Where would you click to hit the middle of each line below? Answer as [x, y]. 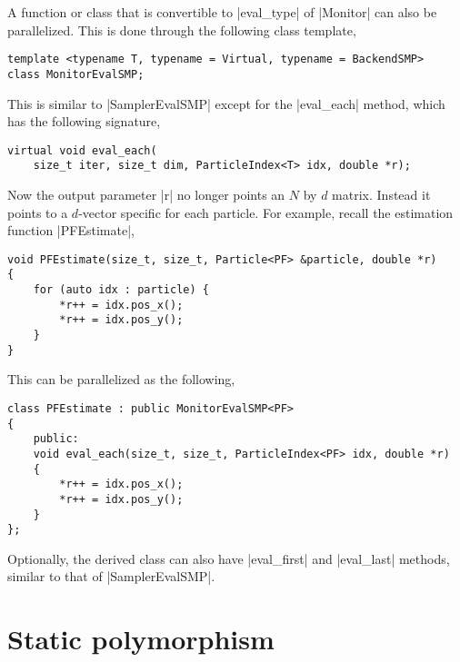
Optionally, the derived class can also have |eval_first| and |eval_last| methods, [229, 558]
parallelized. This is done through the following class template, [182, 30]
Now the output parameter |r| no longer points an [146, 194]
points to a [38, 212]
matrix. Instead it [381, 194]
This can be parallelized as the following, [121, 379]
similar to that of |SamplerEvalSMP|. [111, 576]
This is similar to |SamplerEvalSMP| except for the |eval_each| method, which [226, 103]
